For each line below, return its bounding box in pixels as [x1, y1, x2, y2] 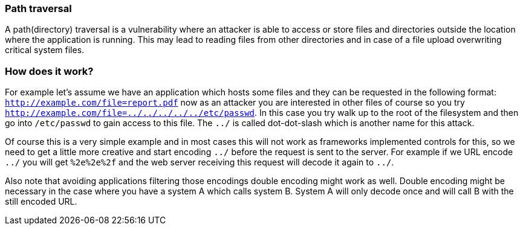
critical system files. [5, 45, 85, 56]
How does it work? [5, 65, 94, 77]
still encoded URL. [5, 196, 77, 207]
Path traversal [5, 2, 72, 14]
